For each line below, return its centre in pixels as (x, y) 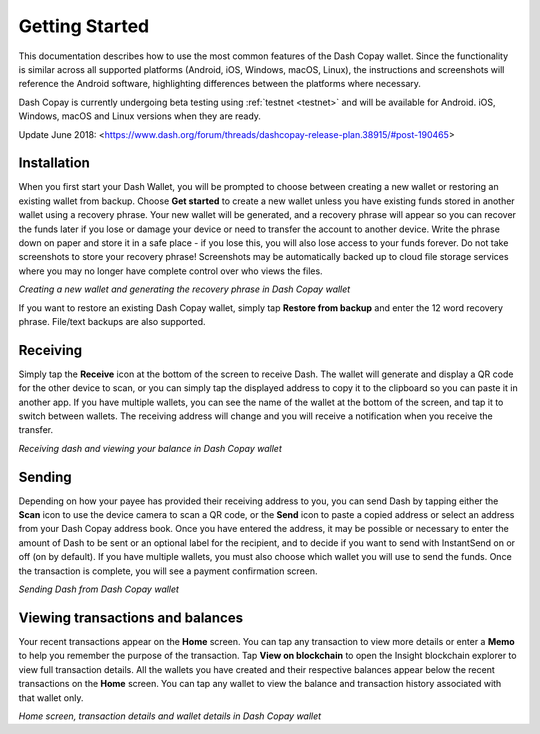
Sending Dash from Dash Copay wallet (99, 589)
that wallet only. (51, 697)
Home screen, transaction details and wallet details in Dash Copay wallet (170, 716)
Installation (54, 163)
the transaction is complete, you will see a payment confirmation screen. (168, 571)
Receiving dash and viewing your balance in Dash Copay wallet (150, 448)
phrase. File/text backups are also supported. (112, 321)
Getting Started (84, 26)
